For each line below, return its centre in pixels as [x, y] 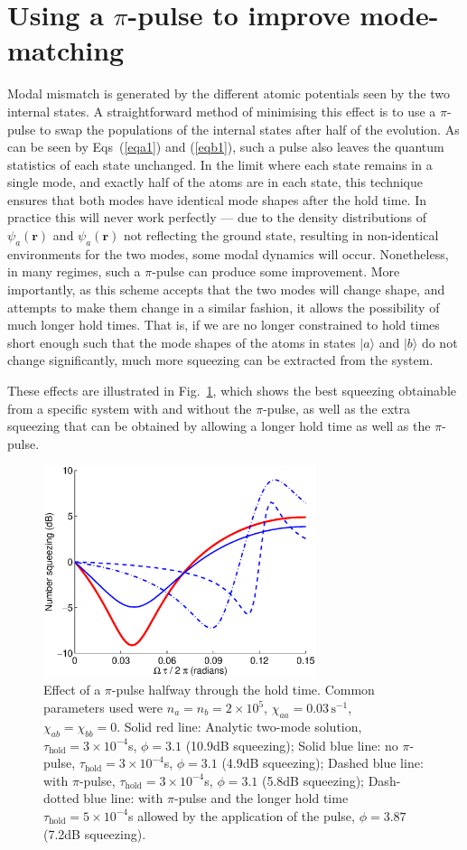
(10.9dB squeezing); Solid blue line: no [292, 745]
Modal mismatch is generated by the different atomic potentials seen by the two [229, 93]
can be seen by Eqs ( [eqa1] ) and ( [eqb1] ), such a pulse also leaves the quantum [226, 147]
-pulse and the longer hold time [261, 798]
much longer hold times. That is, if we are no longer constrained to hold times [224, 325]
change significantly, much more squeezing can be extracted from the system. [220, 360]
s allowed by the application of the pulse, [241, 815]
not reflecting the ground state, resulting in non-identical [281, 235]
